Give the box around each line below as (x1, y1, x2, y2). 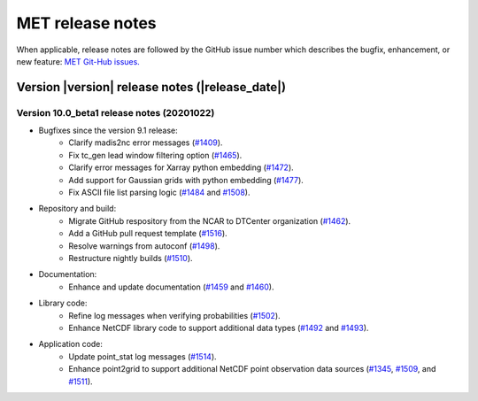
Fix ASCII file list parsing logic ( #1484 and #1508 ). (68, 187, 251, 198)
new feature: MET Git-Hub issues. (16, 56, 141, 66)
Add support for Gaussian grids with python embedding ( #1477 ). (68, 174, 305, 185)
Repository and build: (38, 204, 117, 214)
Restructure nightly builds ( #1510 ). (68, 253, 194, 263)
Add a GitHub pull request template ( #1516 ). (68, 228, 227, 239)
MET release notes (16, 13, 157, 33)
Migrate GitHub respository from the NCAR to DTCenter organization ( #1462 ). (68, 215, 351, 226)
